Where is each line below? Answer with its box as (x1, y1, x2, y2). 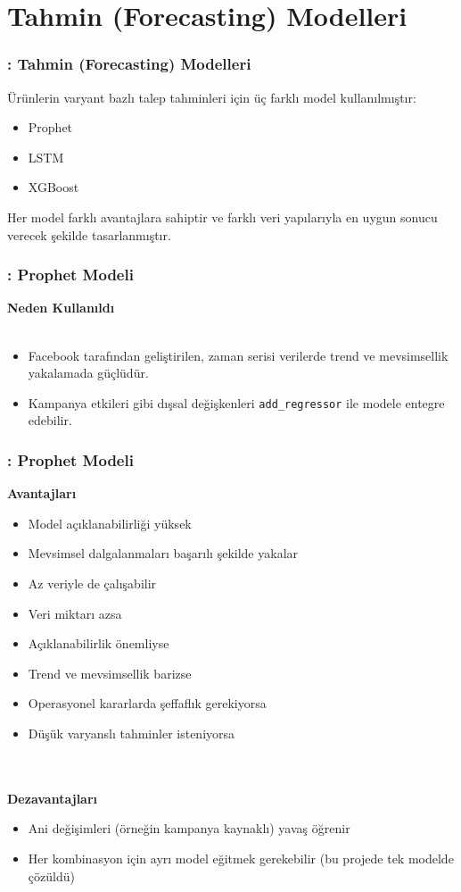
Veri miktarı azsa (28, 604, 122, 622)
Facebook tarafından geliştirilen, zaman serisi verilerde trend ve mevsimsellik (28, 346, 449, 364)
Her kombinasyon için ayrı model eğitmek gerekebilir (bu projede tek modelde (28, 848, 454, 867)
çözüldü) (28, 866, 75, 885)
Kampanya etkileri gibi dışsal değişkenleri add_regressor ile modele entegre (28, 393, 445, 412)
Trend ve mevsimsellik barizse (28, 663, 192, 682)
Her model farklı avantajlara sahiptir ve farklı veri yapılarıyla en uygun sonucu (7, 207, 438, 226)
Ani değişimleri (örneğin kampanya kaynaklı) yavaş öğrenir (28, 819, 350, 838)
